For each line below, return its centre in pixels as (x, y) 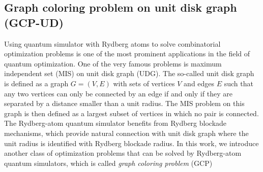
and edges (199, 83)
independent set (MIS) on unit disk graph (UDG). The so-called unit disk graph (129, 73)
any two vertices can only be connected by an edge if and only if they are (118, 93)
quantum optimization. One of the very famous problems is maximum (113, 63)
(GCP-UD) (34, 22)
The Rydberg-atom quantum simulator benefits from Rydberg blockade (115, 123)
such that (239, 83)
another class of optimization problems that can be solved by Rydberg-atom (123, 153)
